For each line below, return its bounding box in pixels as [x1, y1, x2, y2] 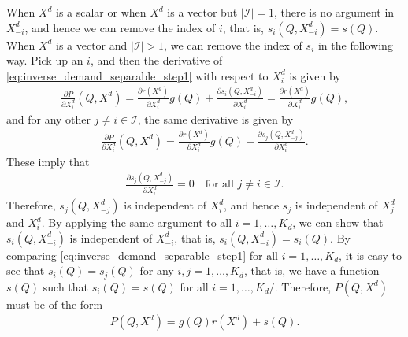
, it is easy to [339, 246, 402, 263]
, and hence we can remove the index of [24, 19, 216, 35]
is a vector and [55, 36, 128, 53]
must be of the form [6, 295, 103, 312]
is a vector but [167, 4, 238, 20]
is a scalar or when [55, 4, 147, 20]
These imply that [6, 154, 90, 170]
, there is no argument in [273, 4, 395, 20]
